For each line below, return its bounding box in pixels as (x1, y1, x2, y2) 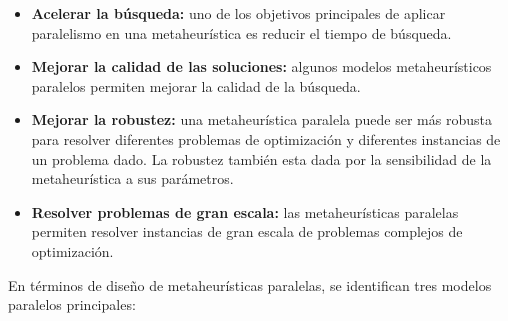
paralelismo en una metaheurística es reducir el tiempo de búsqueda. (31, 22, 452, 43)
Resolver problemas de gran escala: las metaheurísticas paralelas (31, 201, 459, 222)
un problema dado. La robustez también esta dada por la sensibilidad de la (31, 148, 492, 169)
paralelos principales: (8, 294, 136, 315)
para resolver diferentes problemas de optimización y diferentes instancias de (31, 128, 501, 149)
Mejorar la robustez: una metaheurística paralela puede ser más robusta (31, 109, 492, 130)
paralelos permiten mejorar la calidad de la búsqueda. (31, 75, 361, 96)
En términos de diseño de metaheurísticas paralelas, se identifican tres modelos (8, 274, 492, 295)
